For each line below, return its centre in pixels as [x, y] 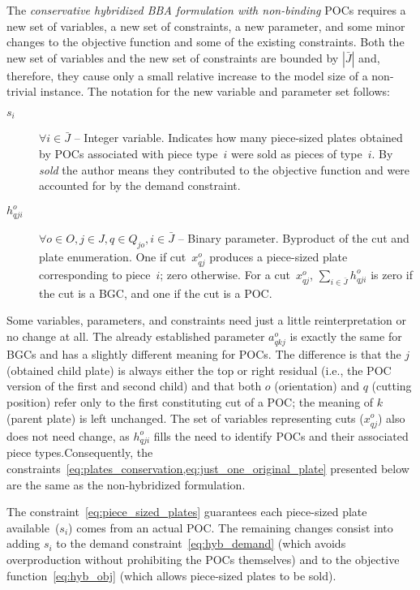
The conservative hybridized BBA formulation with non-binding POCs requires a [206, 10]
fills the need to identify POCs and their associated [281, 435]
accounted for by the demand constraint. [140, 185]
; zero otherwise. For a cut [225, 274]
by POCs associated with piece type [129, 154]
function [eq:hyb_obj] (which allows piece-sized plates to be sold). [171, 575]
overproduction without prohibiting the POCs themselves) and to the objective [203, 559]
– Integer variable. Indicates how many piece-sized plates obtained [238, 138]
